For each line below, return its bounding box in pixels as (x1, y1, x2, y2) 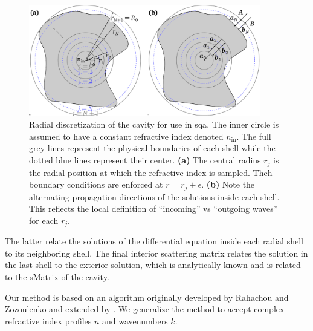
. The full (236, 129, 271, 142)
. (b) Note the (201, 178, 255, 191)
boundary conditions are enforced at (29, 178, 163, 191)
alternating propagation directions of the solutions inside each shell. (29, 190, 280, 203)
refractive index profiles (5, 314, 92, 327)
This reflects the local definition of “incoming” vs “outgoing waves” (29, 202, 278, 215)
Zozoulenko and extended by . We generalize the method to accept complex (5, 303, 285, 315)
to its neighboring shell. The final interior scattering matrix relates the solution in (5, 246, 308, 259)
